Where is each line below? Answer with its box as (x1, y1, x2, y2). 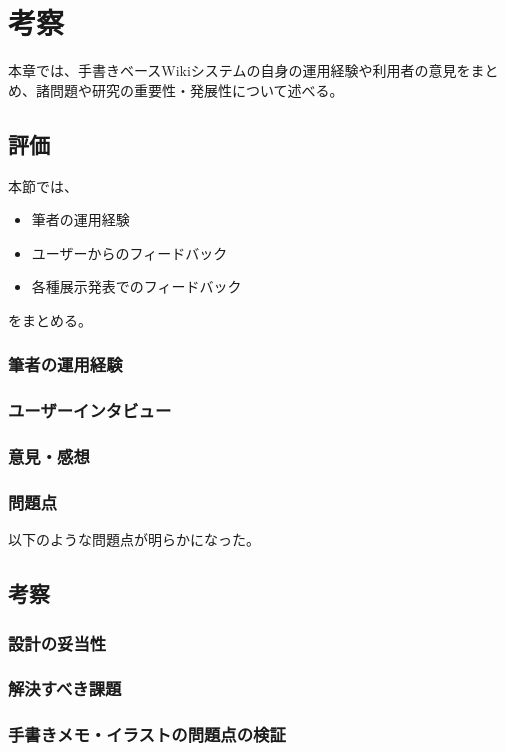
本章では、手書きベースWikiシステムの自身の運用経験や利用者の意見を (8, 60, 471, 81)
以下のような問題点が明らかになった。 (8, 529, 260, 550)
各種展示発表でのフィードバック (31, 276, 242, 297)
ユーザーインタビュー (8, 398, 172, 423)
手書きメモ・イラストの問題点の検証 (8, 722, 286, 747)
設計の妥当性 (8, 630, 107, 655)
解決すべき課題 (8, 676, 122, 701)
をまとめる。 (8, 309, 92, 330)
